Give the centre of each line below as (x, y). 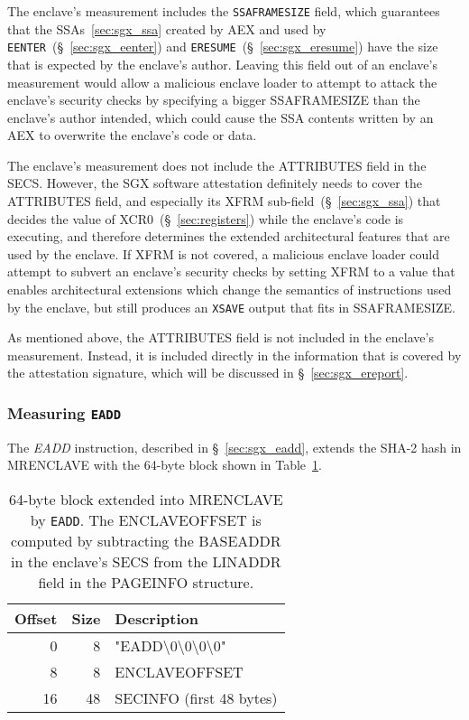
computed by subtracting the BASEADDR (146, 541)
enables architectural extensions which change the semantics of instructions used (230, 290)
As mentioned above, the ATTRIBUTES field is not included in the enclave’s (221, 337)
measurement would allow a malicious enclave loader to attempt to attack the (222, 82)
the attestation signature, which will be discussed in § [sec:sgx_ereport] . (208, 373)
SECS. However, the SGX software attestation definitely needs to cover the (215, 183)
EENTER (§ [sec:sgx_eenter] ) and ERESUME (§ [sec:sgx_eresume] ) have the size (223, 47)
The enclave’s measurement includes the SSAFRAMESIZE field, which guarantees (224, 11)
